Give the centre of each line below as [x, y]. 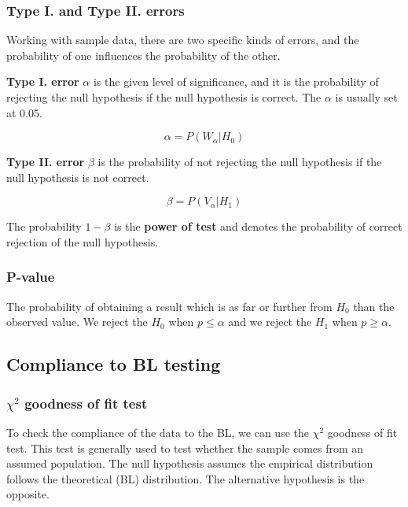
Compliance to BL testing [114, 364]
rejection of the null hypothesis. [83, 241]
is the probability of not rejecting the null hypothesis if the [240, 162]
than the [374, 306]
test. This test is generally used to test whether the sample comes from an [185, 448]
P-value [31, 277]
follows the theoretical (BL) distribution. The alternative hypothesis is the [186, 478]
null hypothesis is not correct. [78, 177]
